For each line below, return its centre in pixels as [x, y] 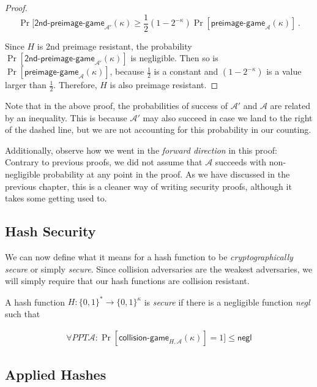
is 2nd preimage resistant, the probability [114, 46]
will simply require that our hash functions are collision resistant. [127, 281]
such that [23, 313]
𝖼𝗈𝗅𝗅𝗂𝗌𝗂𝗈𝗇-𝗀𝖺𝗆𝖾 [144, 338]
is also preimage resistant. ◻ [164, 85]
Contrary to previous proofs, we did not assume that [104, 162]
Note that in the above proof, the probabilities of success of [116, 106]
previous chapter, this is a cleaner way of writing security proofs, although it [148, 186]
